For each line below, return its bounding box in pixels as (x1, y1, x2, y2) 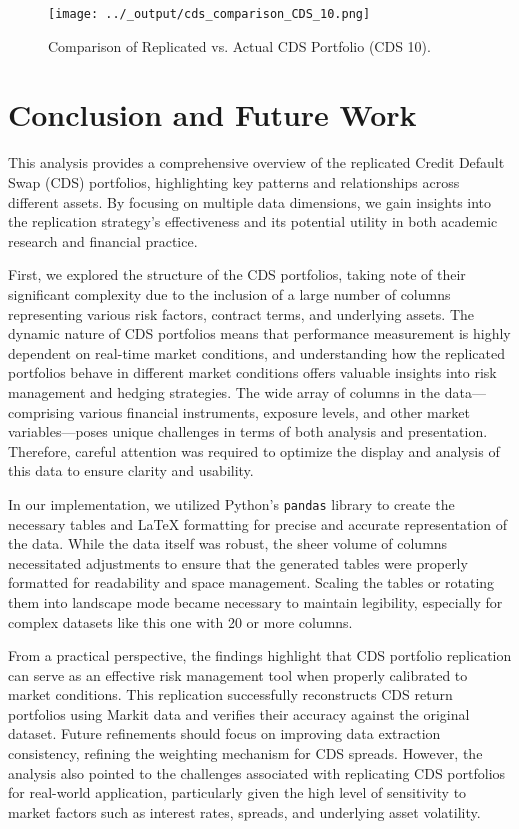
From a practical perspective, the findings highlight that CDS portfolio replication (8, 645, 512, 666)
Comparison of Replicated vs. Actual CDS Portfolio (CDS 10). (48, 35, 431, 56)
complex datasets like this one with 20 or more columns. (8, 611, 353, 632)
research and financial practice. (8, 230, 198, 251)
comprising (8, 401, 75, 422)
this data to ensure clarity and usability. (8, 460, 254, 481)
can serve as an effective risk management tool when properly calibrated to (8, 664, 468, 685)
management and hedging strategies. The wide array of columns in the (8, 381, 440, 402)
